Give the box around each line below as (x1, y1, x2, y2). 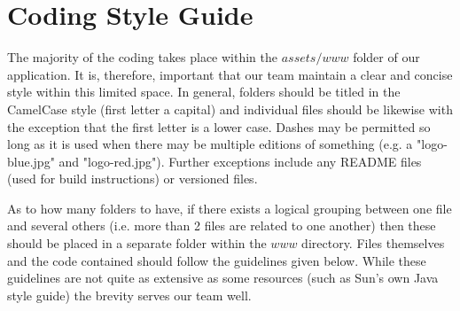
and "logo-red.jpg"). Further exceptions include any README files (58, 152, 422, 170)
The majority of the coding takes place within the (7, 48, 278, 66)
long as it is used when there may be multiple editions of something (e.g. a (7, 135, 413, 153)
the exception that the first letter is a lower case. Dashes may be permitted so (7, 117, 431, 136)
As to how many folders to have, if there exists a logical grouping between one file (7, 198, 452, 217)
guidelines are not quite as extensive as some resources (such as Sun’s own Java (7, 268, 439, 287)
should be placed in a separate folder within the (7, 234, 267, 253)
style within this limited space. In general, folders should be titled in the (7, 82, 401, 101)
